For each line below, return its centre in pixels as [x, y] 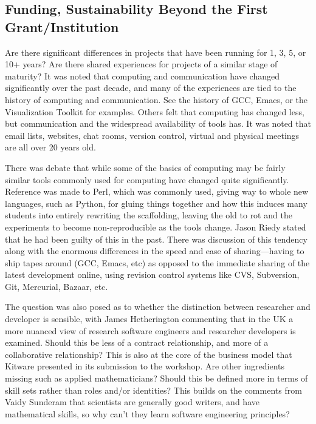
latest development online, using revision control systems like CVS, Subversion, [152, 274]
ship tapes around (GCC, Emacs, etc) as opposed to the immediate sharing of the [157, 262]
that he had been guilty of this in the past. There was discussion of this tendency [156, 239]
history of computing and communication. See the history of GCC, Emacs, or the [156, 99]
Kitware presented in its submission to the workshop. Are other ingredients [145, 366]
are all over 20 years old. [50, 147]
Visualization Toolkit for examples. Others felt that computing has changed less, [155, 111]
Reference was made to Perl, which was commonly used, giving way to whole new [157, 191]
